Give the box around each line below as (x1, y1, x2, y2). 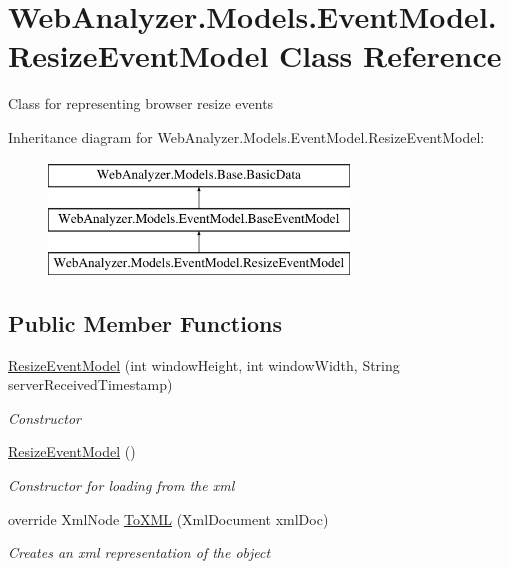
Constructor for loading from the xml (8, 475, 235, 496)
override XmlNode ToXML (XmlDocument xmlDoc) (8, 508, 329, 529)
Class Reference (279, 35, 502, 76)
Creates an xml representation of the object (8, 542, 271, 563)
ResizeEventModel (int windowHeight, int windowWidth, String (8, 354, 400, 375)
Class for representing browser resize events (8, 93, 274, 114)
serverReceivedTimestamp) (8, 374, 173, 395)
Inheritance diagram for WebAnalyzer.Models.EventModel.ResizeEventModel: (8, 126, 485, 147)
